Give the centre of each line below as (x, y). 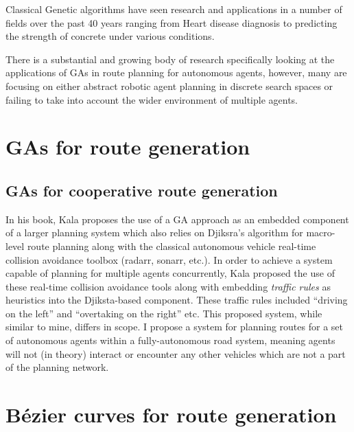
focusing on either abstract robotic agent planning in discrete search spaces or (169, 86)
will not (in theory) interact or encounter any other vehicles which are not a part (176, 353)
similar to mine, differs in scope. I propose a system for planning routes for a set (174, 327)
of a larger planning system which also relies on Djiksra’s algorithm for (154, 232)
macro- (321, 232)
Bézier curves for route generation (171, 414)
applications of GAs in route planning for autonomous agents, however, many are (176, 72)
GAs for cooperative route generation (142, 190)
